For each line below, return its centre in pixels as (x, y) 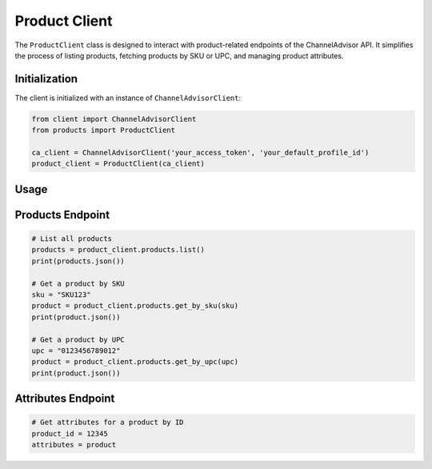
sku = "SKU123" (61, 295)
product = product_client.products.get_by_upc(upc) (135, 362)
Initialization (46, 79)
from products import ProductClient (104, 130)
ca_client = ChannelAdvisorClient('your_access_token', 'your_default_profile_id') (200, 152)
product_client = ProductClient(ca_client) (118, 164)
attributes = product (74, 445)
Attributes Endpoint (65, 399)
